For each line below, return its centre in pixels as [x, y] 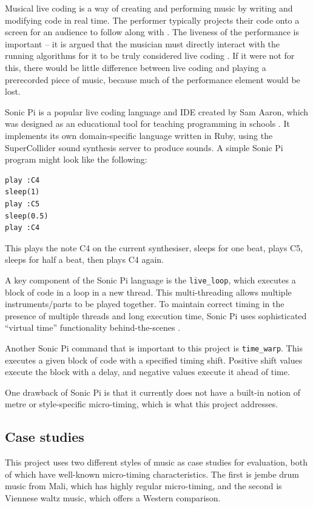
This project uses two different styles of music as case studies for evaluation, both [156, 462]
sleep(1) [22, 192]
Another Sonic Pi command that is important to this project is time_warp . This [154, 347]
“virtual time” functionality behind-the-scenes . [93, 327]
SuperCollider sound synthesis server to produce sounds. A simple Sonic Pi [144, 147]
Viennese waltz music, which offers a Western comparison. [113, 497]
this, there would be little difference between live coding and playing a [136, 67]
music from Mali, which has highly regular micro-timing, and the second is [143, 486]
